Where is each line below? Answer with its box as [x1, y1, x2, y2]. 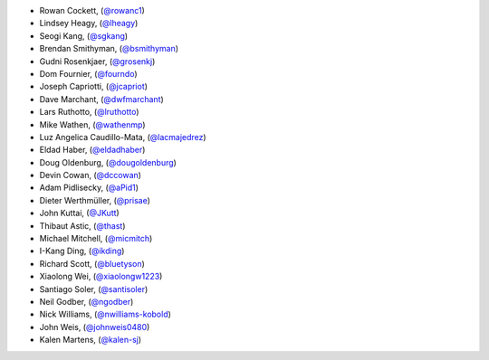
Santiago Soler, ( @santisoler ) [39, 283, 149, 294]
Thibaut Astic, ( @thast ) [39, 220, 126, 231]
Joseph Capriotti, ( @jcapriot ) [39, 81, 149, 92]
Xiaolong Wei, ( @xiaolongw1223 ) [39, 271, 163, 282]
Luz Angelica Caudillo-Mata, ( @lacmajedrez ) [39, 131, 207, 142]
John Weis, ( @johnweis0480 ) [39, 321, 150, 332]
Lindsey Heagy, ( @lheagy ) [39, 18, 139, 29]
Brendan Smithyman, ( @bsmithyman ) [39, 43, 179, 54]
